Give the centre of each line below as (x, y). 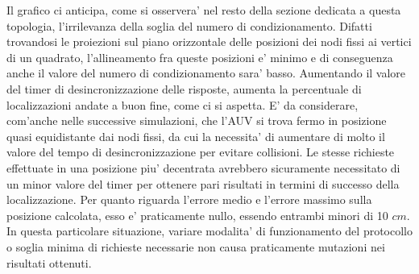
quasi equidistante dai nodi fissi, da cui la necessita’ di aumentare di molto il (196, 136)
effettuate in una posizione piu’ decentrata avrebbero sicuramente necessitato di (203, 167)
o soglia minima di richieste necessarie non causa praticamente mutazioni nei (196, 246)
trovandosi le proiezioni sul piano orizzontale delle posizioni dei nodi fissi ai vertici (209, 42)
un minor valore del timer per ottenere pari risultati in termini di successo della (203, 183)
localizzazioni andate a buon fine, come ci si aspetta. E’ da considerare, (183, 104)
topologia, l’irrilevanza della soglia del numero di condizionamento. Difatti (189, 25)
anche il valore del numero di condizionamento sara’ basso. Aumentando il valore (206, 73)
